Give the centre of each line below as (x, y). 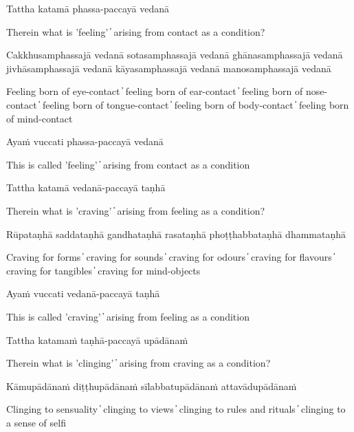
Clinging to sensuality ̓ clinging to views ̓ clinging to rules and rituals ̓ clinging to (176, 409)
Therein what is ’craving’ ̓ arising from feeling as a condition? (136, 210)
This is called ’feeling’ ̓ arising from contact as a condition (128, 164)
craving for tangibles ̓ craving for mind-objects (103, 270)
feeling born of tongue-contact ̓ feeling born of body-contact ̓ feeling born (196, 104)
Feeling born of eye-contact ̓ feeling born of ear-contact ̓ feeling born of (155, 91)
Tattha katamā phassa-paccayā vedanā (88, 8)
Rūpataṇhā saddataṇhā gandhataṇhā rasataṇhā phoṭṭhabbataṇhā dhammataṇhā (176, 234)
